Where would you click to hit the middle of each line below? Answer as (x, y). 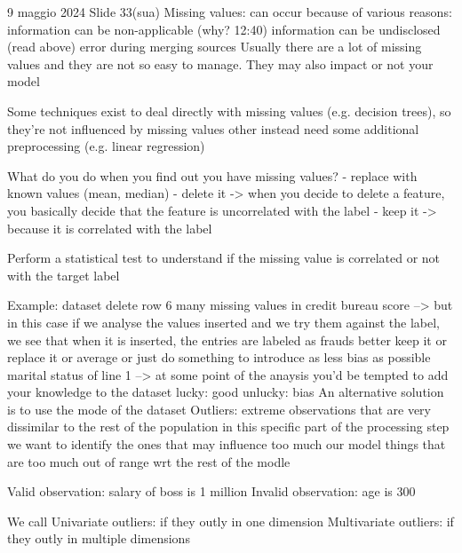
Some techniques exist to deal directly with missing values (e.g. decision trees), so (229, 111)
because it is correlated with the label (110, 228)
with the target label (64, 275)
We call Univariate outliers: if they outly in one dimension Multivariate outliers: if (231, 521)
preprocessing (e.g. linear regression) (106, 146)
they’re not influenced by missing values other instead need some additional (213, 128)
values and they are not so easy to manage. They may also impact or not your (220, 63)
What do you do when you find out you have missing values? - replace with (212, 175)
